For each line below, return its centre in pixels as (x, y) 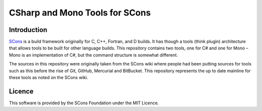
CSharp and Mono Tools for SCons (80, 13)
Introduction (28, 30)
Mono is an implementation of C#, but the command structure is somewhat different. (93, 55)
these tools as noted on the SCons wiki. (49, 78)
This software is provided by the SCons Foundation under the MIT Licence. (84, 103)
